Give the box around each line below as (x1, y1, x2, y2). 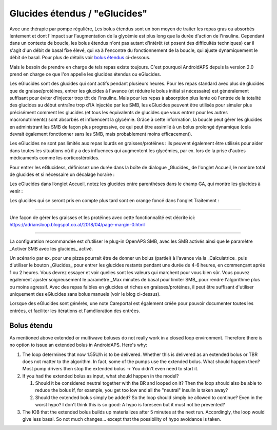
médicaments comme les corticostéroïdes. (9, 155, 100, 161)
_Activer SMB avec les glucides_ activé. (9, 245, 93, 252)
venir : (9, 188, 23, 194)
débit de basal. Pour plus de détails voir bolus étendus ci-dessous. (9, 55, 151, 61)
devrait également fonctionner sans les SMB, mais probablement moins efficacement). (9, 131, 192, 137)
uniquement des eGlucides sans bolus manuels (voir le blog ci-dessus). (9, 291, 161, 297)
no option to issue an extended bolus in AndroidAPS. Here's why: (9, 342, 147, 348)
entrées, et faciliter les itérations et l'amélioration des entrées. (9, 308, 141, 314)
